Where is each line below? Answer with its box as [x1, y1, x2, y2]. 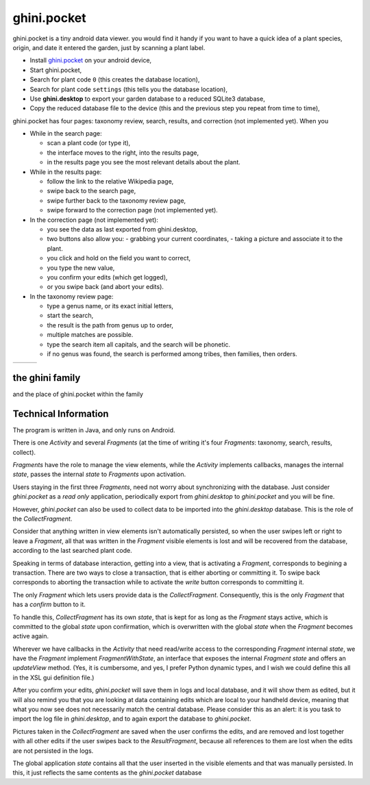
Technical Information [12, 408, 109, 419]
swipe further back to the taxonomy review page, [47, 196, 186, 205]
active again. [12, 632, 49, 640]
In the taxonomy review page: [29, 292, 114, 301]
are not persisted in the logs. [12, 747, 94, 755]
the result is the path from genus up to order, [47, 321, 174, 329]
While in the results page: [29, 168, 102, 176]
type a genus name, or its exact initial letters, [47, 302, 174, 310]
